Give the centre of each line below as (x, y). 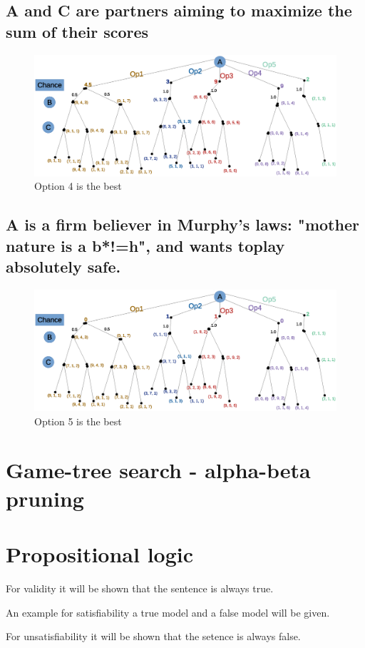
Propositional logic (100, 554)
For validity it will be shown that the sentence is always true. (140, 588)
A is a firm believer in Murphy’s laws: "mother (182, 224)
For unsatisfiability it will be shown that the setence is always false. (153, 636)
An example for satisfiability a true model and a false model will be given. (168, 612)
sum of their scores (77, 31)
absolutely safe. (63, 267)
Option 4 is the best (78, 186)
